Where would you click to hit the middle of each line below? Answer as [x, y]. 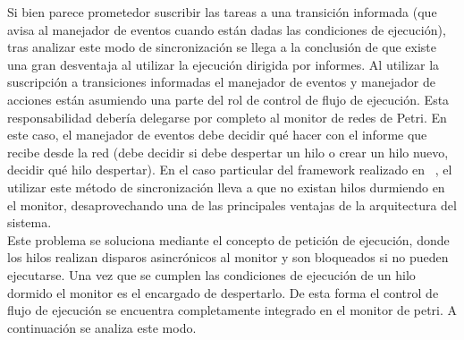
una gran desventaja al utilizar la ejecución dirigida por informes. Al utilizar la [224, 64]
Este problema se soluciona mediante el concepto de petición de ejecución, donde [228, 239]
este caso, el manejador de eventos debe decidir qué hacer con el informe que [217, 135]
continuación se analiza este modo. [102, 327]
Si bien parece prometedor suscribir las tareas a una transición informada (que [222, 12]
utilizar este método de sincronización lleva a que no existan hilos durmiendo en [226, 187]
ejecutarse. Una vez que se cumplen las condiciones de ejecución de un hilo [211, 274]
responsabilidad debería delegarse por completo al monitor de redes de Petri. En [227, 117]
